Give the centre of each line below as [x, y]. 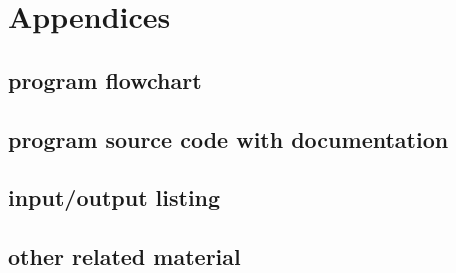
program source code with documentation [228, 138]
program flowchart [105, 79]
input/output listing [114, 197]
